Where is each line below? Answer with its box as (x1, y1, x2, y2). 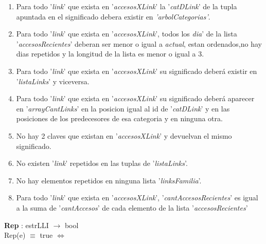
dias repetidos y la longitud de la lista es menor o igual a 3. (16, 48, 204, 59)
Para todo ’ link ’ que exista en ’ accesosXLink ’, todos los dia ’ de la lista (16, 28, 237, 39)
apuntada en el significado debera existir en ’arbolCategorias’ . (16, 11, 210, 22)
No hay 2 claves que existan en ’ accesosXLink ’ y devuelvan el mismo (16, 130, 232, 141)
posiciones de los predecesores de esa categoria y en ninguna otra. (16, 113, 223, 124)
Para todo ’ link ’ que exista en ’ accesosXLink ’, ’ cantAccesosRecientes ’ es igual (16, 192, 258, 203)
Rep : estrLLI (4, 219, 49, 230)
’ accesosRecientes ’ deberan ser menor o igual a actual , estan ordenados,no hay (16, 38, 262, 49)
